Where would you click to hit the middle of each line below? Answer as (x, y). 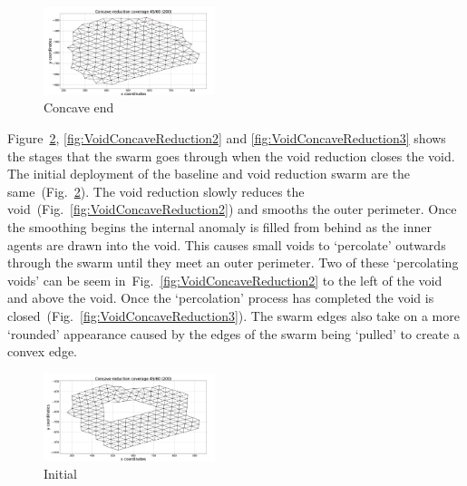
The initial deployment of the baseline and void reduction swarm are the (209, 174)
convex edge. (42, 351)
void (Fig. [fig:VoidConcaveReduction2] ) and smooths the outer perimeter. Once (232, 209)
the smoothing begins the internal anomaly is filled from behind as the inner (219, 227)
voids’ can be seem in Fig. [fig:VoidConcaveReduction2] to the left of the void (225, 280)
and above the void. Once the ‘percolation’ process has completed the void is (221, 298)
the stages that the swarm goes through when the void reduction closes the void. (231, 156)
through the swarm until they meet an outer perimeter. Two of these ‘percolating (233, 262)
